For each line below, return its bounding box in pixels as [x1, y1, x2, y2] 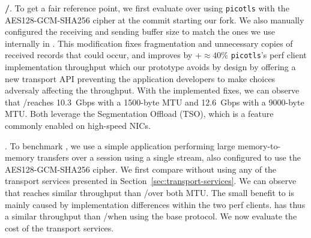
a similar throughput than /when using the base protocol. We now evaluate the [5, 210, 297, 222]
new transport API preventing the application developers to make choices [5, 72, 276, 85]
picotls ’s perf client [231, 49, 307, 61]
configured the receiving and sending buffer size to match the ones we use [5, 25, 275, 38]
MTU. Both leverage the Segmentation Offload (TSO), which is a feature [5, 107, 274, 120]
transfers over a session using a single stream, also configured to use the [37, 151, 301, 164]
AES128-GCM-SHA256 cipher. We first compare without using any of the [5, 162, 277, 175]
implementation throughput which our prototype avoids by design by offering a [5, 61, 296, 73]
